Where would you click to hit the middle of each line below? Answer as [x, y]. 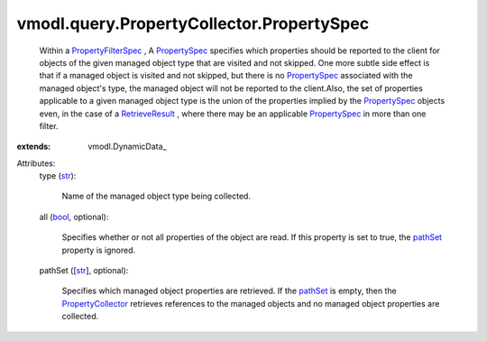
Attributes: [36, 163]
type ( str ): [58, 176]
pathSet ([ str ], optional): [84, 271]
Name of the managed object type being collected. [156, 196]
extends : [34, 147]
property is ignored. [99, 250]
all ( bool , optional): [74, 217]
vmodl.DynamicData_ [127, 147]
